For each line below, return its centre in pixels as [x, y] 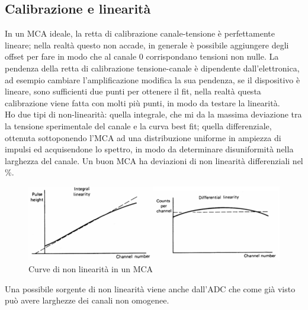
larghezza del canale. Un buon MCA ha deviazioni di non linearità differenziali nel [154, 160]
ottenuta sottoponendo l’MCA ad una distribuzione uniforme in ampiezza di [143, 137]
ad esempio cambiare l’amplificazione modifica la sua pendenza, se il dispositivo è [153, 79]
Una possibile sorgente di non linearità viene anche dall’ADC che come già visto [150, 288]
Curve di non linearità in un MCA [91, 268]
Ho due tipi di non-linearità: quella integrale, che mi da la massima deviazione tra [153, 114]
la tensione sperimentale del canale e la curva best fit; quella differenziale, [138, 125]
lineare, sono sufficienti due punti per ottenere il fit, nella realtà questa [133, 91]
